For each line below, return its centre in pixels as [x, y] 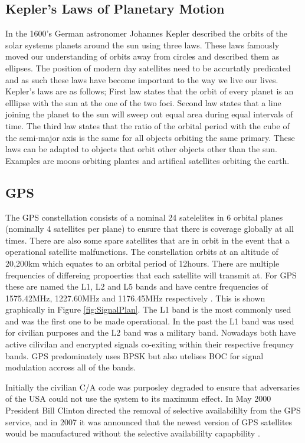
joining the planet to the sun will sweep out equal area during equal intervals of [149, 114]
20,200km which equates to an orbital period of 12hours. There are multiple [142, 263]
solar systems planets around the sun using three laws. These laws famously [142, 45]
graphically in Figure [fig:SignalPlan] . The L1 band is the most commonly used [148, 309]
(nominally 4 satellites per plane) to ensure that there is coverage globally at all [150, 229]
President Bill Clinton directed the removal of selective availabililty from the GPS [153, 410]
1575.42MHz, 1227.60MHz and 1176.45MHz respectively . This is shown [135, 298]
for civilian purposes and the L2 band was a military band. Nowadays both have [151, 332]
